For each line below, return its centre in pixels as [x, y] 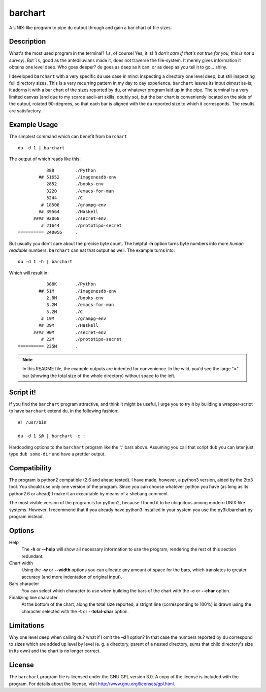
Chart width [21, 563]
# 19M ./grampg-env [74, 319]
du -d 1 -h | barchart [45, 262]
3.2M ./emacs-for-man [80, 305]
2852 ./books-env [75, 184]
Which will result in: [29, 273]
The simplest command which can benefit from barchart [68, 137]
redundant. [33, 556]
